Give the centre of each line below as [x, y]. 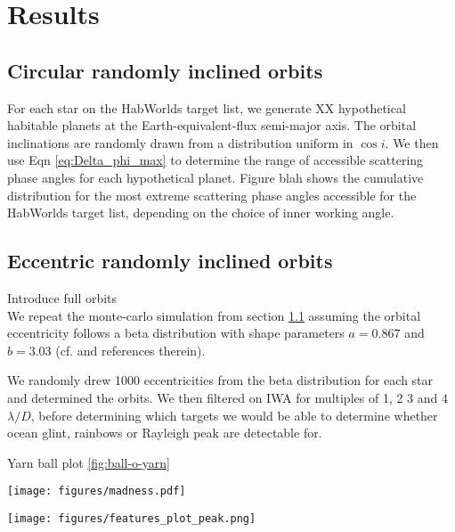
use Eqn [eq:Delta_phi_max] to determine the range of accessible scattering [215, 160]
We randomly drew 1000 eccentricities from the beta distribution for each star [220, 380]
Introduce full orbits [62, 297]
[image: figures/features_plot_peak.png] [132, 518]
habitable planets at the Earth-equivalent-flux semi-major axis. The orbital [212, 125]
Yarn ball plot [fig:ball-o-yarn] [89, 462]
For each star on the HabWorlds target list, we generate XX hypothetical [207, 107]
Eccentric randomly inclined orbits [170, 261]
